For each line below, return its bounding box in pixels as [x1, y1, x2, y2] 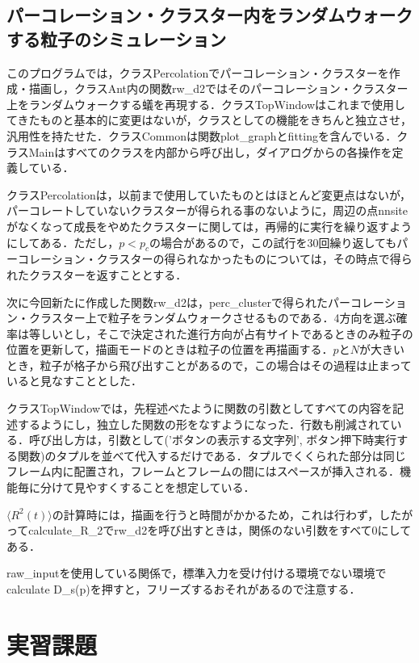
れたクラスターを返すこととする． [6, 266, 187, 283]
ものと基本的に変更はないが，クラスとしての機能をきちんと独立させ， [40, 111, 413, 128]
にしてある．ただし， [6, 233, 119, 250]
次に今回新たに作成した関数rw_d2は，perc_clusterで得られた [6, 293, 329, 310]
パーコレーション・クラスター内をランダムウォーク [6, 2, 413, 27]
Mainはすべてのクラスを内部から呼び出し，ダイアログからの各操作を [28, 143, 392, 160]
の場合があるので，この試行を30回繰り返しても [149, 233, 397, 250]
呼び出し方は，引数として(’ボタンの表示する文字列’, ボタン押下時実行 [28, 431, 397, 448]
